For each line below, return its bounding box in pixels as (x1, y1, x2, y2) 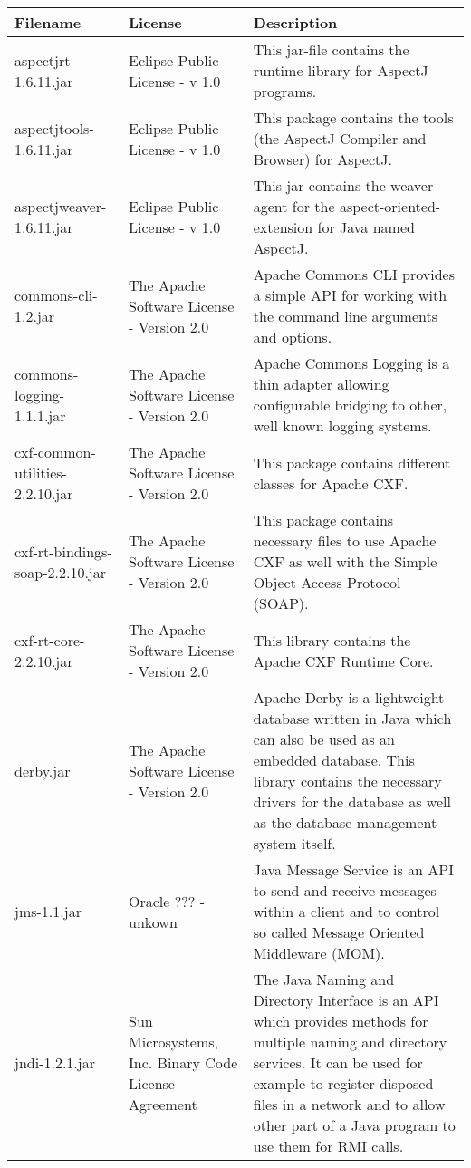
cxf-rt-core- (14, 629, 85, 651)
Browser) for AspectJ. (253, 149, 392, 169)
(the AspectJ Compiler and (253, 128, 427, 149)
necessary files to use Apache (253, 530, 437, 551)
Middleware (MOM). (253, 942, 385, 963)
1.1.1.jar (14, 404, 66, 426)
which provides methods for (253, 1010, 428, 1031)
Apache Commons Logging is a (253, 352, 450, 373)
